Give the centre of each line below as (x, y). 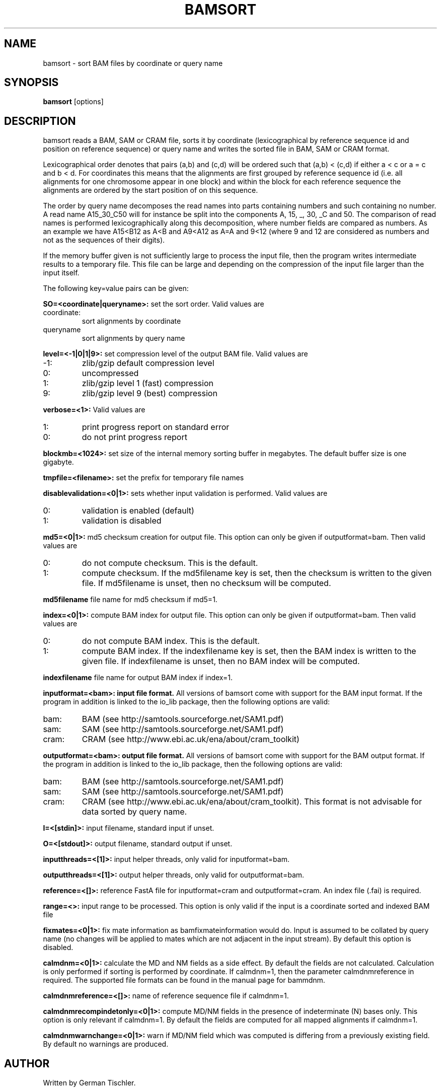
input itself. (61, 273)
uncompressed (110, 373)
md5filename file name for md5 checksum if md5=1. (130, 600)
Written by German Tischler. (89, 1083)
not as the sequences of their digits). (104, 240)
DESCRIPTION (40, 121)
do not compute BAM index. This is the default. (171, 641)
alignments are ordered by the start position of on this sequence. (151, 190)
